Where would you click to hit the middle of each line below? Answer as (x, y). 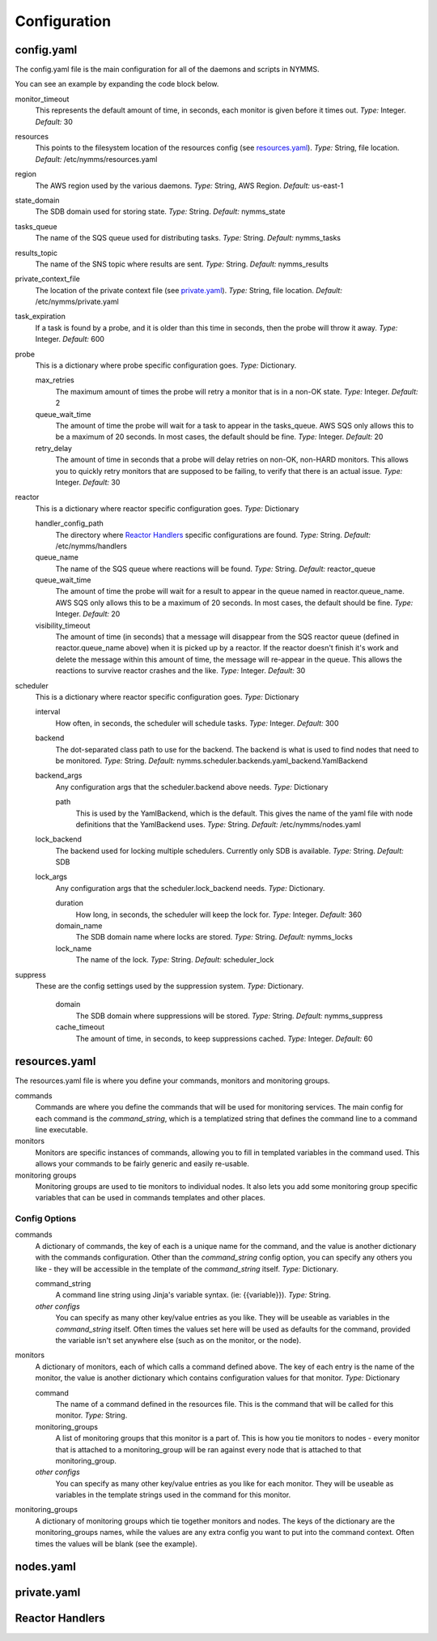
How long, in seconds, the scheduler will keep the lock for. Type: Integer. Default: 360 (218, 914)
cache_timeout (80, 1027)
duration (70, 903)
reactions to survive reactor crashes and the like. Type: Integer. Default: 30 (180, 671)
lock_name (74, 948)
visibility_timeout (63, 625)
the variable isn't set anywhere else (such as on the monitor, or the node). (178, 1340)
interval (48, 712)
